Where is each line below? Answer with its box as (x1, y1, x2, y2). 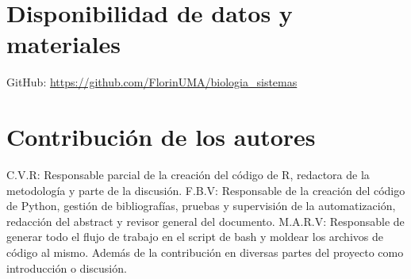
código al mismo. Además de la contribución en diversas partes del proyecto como (6, 244, 404, 260)
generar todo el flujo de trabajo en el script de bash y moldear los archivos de (6, 228, 383, 245)
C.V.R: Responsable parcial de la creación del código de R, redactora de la (6, 166, 370, 183)
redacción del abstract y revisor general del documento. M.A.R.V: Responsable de (6, 212, 405, 229)
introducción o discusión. (6, 259, 127, 276)
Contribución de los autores (6, 120, 316, 153)
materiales (6, 28, 121, 60)
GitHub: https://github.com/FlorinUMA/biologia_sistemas (6, 74, 298, 90)
